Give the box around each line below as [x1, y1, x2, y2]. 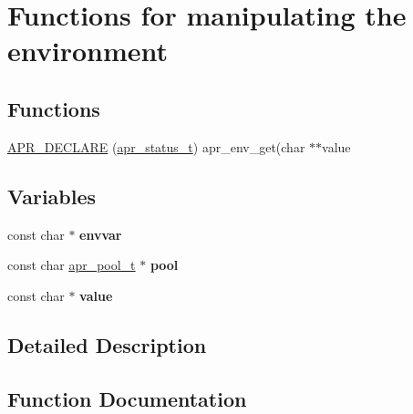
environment [7, 32, 169, 69]
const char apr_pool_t [7, 255, 136, 274]
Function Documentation [7, 384, 247, 412]
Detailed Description [7, 330, 207, 358]
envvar [79, 224, 122, 243]
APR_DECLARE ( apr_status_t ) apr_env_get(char [7, 137, 305, 156]
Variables [7, 181, 97, 210]
